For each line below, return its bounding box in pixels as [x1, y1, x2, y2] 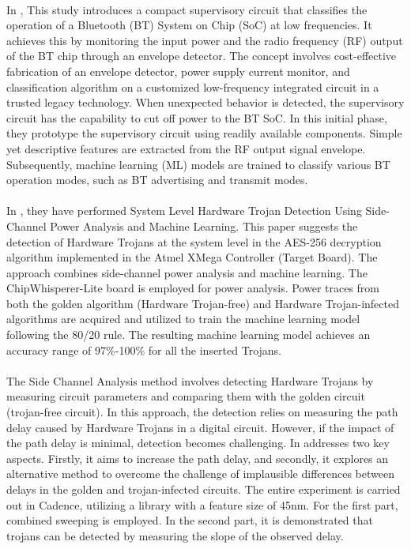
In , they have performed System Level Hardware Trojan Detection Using [6, 202, 362, 219]
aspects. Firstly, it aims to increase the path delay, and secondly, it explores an [6, 449, 389, 466]
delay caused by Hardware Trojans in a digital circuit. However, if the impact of [6, 419, 394, 435]
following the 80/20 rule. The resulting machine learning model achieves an [6, 326, 371, 343]
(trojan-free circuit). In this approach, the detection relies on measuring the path [6, 404, 398, 420]
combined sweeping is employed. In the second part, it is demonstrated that [6, 512, 373, 528]
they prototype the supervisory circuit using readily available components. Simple [6, 125, 402, 141]
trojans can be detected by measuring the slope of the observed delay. [6, 527, 344, 543]
